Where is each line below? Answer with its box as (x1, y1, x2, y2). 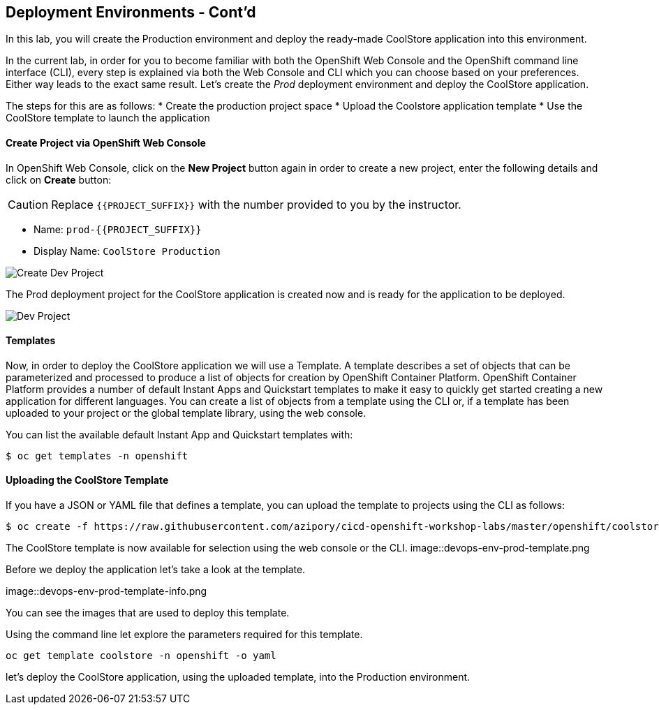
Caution (8, 197, 49, 212)
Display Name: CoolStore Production (34, 244, 221, 257)
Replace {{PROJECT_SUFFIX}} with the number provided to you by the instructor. (51, 197, 461, 212)
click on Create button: (6, 173, 112, 186)
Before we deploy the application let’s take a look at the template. (6, 563, 306, 576)
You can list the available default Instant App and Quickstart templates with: (6, 428, 353, 441)
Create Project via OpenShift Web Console (6, 137, 206, 149)
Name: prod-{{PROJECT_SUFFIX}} (34, 223, 202, 235)
